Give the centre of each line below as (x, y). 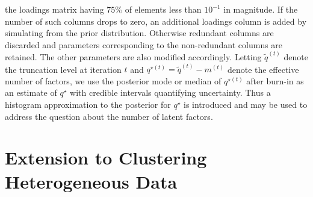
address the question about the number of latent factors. (109, 116)
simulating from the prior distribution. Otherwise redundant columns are (139, 33)
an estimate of (31, 92)
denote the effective (263, 69)
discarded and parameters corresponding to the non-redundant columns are (144, 44)
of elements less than (163, 9)
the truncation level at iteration (63, 69)
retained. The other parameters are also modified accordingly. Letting (133, 57)
